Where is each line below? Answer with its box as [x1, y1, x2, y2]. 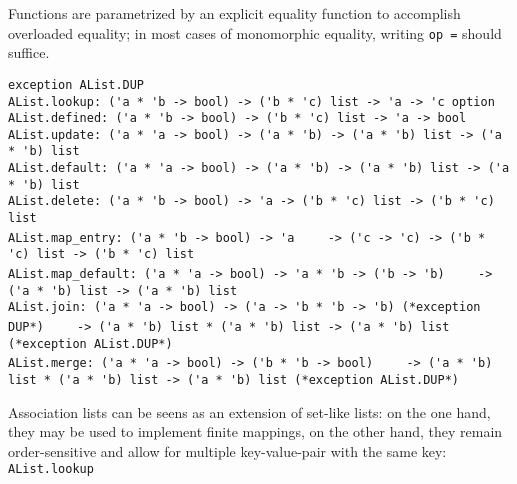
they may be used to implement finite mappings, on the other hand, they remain [8, 421, 503, 442]
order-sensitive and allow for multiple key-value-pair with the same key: [8, 440, 447, 461]
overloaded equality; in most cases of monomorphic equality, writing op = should [8, 22, 502, 43]
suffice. [8, 42, 50, 63]
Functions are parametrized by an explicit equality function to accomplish [8, 3, 461, 23]
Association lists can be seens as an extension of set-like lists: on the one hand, [8, 401, 491, 422]
